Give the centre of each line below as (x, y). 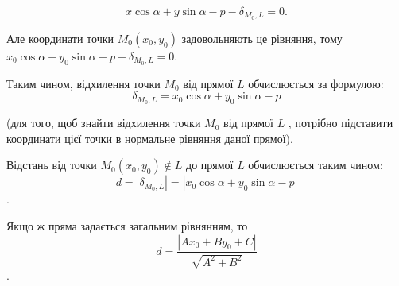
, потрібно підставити (341, 123)
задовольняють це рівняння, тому (262, 38)
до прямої (210, 165)
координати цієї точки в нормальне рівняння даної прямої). (150, 138)
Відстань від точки (52, 165)
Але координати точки (60, 38)
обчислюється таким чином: (316, 165)
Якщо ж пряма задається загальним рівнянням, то (127, 225)
